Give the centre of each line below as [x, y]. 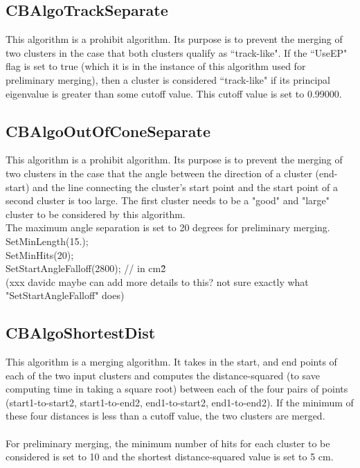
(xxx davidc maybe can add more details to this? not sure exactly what [157, 281]
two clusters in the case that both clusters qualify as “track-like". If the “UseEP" [177, 52]
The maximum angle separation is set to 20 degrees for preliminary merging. [168, 227]
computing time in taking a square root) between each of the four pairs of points [177, 389]
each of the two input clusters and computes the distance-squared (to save [163, 375]
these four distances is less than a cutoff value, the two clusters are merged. [165, 416]
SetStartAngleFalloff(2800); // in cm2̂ [86, 268]
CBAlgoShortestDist [81, 333]
